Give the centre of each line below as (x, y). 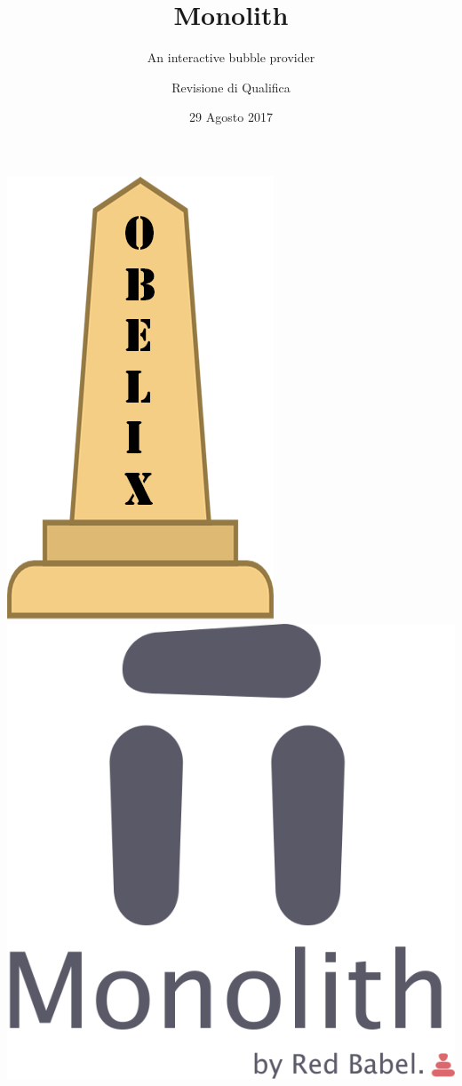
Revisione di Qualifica (231, 87)
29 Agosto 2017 (231, 117)
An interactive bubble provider (231, 57)
